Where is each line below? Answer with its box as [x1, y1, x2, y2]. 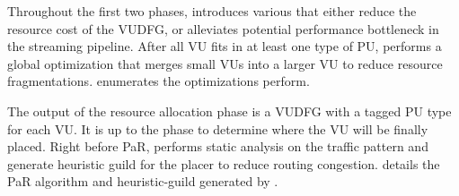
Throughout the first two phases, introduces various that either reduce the [7, 2, 417, 20]
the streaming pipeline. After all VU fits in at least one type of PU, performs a [7, 37, 442, 55]
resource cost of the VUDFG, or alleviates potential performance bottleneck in [7, 19, 439, 38]
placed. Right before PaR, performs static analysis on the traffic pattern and [7, 137, 428, 156]
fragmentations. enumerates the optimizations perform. [7, 72, 310, 90]
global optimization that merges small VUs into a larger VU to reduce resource [7, 54, 443, 72]
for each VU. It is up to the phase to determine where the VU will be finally [7, 119, 428, 138]
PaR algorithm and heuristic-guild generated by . [7, 172, 278, 191]
